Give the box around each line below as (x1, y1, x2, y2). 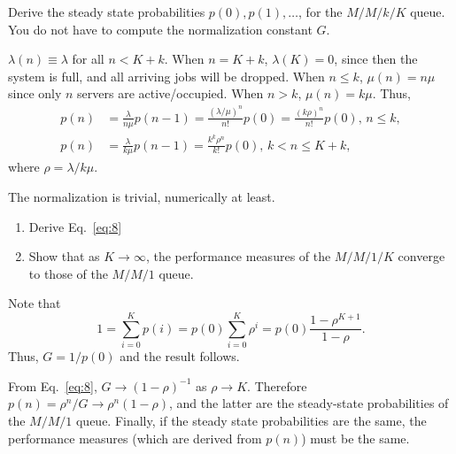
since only (8, 84, 62, 103)
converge (398, 247, 445, 265)
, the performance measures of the (145, 247, 331, 265)
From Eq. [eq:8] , (8, 376, 97, 395)
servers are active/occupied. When (77, 84, 264, 103)
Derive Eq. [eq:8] (28, 217, 122, 235)
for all (72, 50, 104, 68)
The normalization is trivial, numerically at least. (8, 188, 275, 206)
